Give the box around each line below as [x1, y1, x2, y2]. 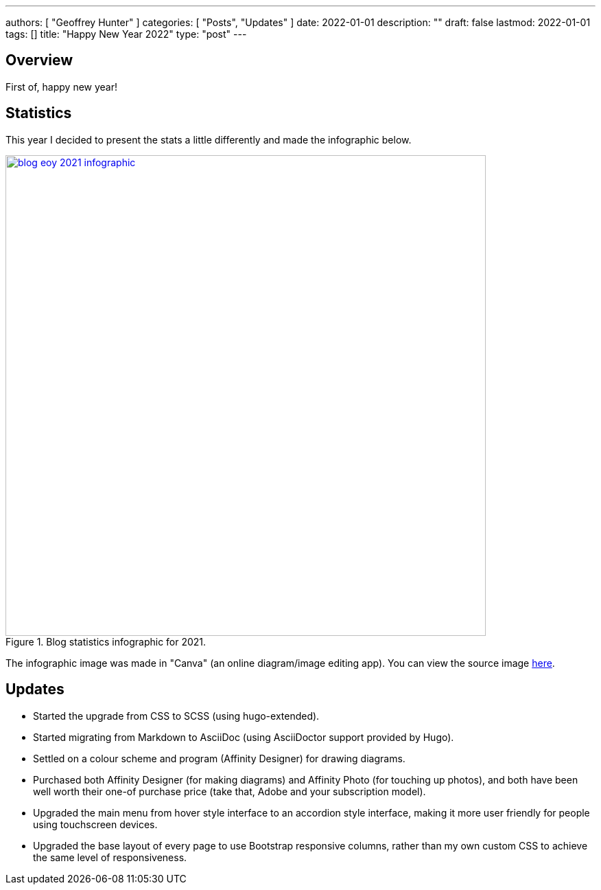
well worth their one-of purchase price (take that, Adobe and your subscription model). [33, 785, 426, 797]
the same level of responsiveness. [33, 851, 187, 863]
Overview [5, 52, 73, 69]
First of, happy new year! [5, 80, 118, 93]
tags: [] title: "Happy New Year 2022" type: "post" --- [5, 28, 247, 40]
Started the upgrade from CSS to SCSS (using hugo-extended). [33, 709, 320, 722]
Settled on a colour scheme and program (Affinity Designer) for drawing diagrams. [33, 752, 405, 764]
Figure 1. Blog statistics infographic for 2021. [5, 635, 207, 648]
